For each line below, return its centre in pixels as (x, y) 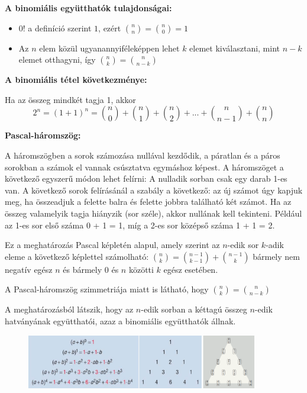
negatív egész (29, 269)
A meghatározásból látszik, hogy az (69, 309)
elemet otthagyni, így (57, 59)
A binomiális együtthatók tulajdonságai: (88, 8)
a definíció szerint (60, 28)
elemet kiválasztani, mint (235, 48)
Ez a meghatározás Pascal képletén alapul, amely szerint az (112, 245)
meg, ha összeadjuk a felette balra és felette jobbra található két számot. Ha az (148, 202)
